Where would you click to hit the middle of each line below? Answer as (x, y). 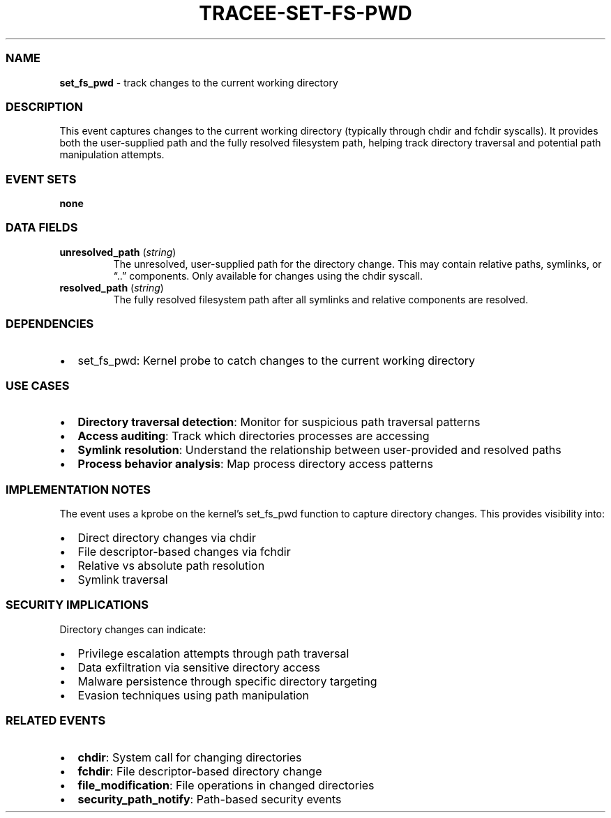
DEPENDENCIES (50, 324)
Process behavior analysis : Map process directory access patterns (255, 464)
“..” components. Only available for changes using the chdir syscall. (268, 275)
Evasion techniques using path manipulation (194, 695)
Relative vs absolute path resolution (171, 566)
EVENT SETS (41, 179)
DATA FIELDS (42, 228)
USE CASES (38, 385)
